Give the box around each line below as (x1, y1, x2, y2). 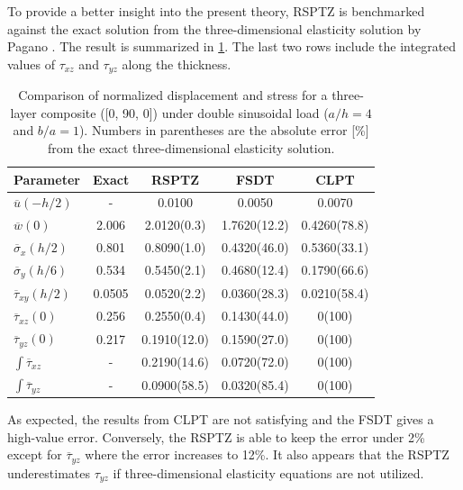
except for (7, 445, 62, 464)
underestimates (7, 463, 90, 482)
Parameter (14, 169, 80, 188)
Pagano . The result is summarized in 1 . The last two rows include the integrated (7, 37, 457, 56)
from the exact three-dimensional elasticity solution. (47, 139, 335, 158)
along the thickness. (122, 54, 231, 73)
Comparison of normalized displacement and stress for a (18, 86, 328, 104)
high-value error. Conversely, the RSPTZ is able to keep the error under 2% (7, 427, 425, 446)
